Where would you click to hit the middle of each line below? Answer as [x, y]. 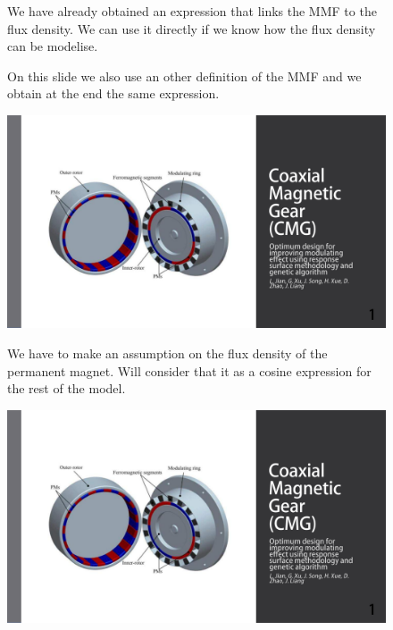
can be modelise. [53, 46]
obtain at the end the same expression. [113, 93]
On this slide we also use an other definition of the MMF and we [184, 76]
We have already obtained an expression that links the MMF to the [192, 11]
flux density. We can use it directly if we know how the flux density [192, 28]
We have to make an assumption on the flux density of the [167, 353]
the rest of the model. [67, 388]
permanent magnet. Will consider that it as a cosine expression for [189, 370]
